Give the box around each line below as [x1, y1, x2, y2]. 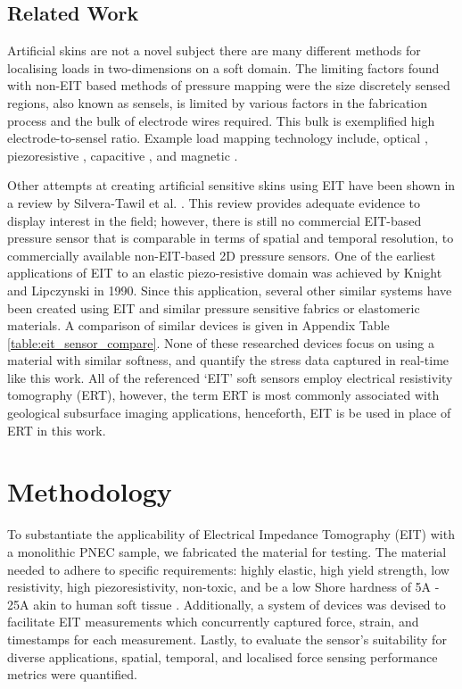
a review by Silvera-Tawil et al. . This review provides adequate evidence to [7, 193, 421, 212]
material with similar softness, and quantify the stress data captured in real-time [7, 351, 450, 369]
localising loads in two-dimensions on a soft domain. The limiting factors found [7, 58, 440, 77]
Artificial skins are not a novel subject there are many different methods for [7, 41, 421, 60]
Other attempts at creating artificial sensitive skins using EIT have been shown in [7, 176, 456, 195]
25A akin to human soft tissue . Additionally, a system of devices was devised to [7, 594, 446, 613]
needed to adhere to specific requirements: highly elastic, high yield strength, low [7, 560, 450, 578]
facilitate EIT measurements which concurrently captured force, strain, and [7, 612, 419, 631]
